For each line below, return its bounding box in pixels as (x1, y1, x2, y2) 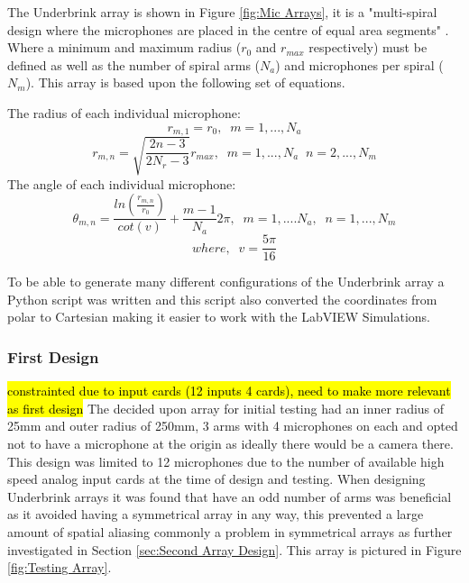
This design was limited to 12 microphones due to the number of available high (7, 451, 445, 470)
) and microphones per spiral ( (275, 55, 444, 74)
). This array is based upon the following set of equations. (25, 73, 345, 92)
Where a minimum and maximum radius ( (7, 38, 242, 57)
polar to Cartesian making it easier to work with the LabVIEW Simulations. (7, 307, 431, 326)
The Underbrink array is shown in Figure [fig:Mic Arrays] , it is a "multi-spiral (7, 3, 437, 21)
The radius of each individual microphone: (7, 103, 241, 122)
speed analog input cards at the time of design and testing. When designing (7, 469, 426, 488)
